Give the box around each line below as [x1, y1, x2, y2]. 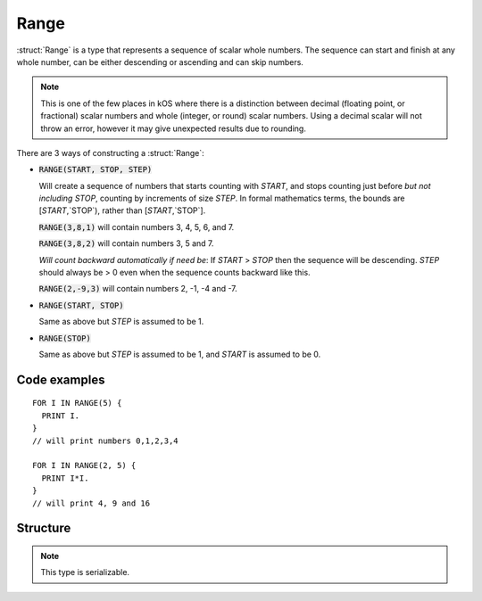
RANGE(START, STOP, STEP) [38, 165, 153, 175]
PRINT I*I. [41, 473, 89, 483]
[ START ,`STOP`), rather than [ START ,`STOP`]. [38, 205, 206, 216]
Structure [16, 521, 71, 536]
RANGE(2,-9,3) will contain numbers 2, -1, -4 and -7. [38, 284, 238, 294]
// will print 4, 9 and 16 [32, 498, 151, 508]
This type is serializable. [40, 567, 129, 578]
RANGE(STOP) [38, 333, 91, 343]
